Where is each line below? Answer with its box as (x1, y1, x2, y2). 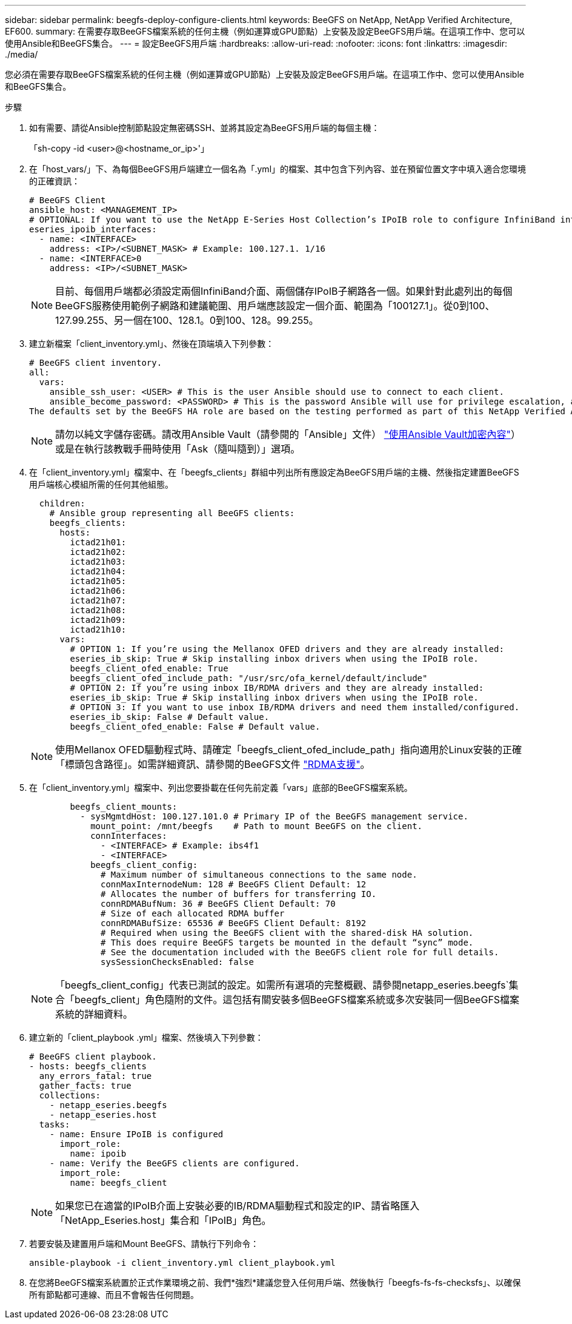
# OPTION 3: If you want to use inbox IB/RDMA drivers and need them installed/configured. (70, 702, 520, 712)
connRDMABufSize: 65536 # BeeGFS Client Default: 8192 (101, 918, 367, 928)
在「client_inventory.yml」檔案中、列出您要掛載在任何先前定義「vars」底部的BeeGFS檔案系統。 (29, 782, 413, 793)
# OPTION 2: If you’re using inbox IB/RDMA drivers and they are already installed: (70, 683, 484, 693)
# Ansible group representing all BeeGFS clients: (49, 508, 295, 518)
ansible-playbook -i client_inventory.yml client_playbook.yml (29, 1258, 336, 1268)
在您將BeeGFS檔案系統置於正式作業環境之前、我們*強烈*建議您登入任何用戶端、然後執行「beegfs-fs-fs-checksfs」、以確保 (29, 1277, 521, 1288)
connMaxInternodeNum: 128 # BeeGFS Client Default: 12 (101, 879, 367, 889)
